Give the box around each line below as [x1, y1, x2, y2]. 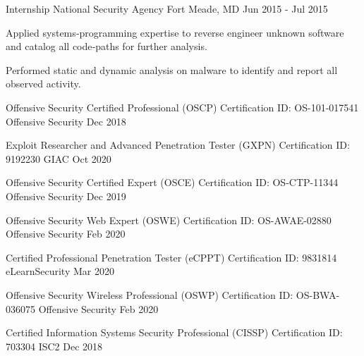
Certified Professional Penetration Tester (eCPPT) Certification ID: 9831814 [6, 250, 337, 264]
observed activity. [6, 76, 81, 91]
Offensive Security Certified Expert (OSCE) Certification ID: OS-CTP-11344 [6, 175, 339, 190]
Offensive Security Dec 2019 [6, 188, 126, 203]
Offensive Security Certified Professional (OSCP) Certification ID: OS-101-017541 [6, 99, 359, 114]
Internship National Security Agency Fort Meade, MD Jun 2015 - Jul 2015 [6, 1, 328, 16]
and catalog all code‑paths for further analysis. [6, 39, 207, 54]
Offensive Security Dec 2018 [6, 113, 126, 128]
